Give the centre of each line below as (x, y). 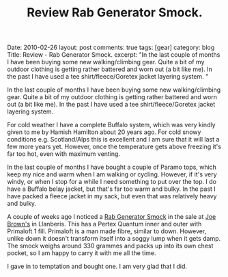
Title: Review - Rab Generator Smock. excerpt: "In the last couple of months (114, 55)
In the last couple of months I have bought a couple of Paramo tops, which (112, 167)
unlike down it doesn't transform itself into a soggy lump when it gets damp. (114, 239)
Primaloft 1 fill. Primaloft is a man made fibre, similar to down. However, (107, 231)
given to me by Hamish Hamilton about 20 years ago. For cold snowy (104, 132)
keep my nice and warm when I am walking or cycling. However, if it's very (112, 174)
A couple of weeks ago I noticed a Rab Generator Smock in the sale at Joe (112, 217)
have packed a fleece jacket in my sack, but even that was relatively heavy (112, 196)
